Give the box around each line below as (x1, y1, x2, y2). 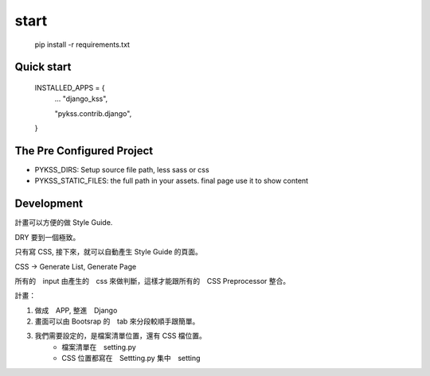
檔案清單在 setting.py (61, 342, 137, 351)
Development (14, 197, 84, 211)
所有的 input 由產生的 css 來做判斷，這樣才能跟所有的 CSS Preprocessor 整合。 (14, 276, 291, 285)
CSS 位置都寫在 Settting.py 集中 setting (61, 354, 201, 363)
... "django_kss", (54, 94, 108, 103)
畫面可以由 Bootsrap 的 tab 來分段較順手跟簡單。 (34, 316, 200, 326)
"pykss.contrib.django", (54, 108, 132, 118)
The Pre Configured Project (14, 144, 154, 157)
